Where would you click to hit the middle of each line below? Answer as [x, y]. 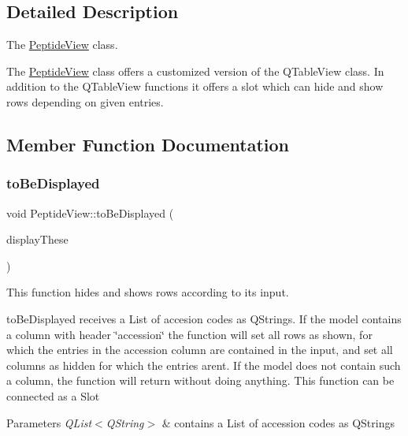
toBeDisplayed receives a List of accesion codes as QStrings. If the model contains [204, 318]
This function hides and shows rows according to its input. [148, 292]
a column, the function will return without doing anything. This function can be [200, 380]
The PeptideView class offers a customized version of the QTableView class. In [195, 71]
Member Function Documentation [148, 144]
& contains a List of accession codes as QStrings [278, 422]
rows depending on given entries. [85, 101]
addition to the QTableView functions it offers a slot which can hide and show [195, 86]
